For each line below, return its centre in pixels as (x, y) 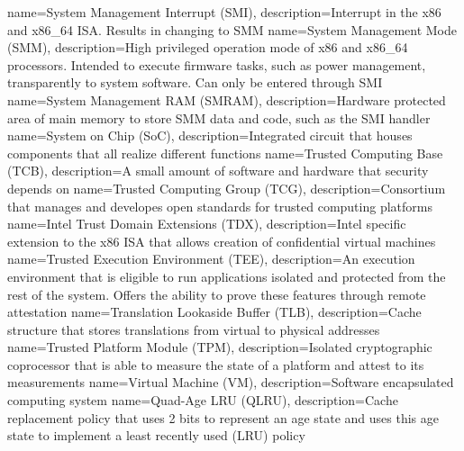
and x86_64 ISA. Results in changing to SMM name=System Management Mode (232, 29)
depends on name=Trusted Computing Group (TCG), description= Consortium (227, 188)
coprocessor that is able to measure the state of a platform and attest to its (216, 364)
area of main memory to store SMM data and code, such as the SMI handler (219, 117)
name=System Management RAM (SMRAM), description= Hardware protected (227, 99)
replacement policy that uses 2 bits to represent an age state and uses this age (223, 417)
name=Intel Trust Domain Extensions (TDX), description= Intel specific (207, 224)
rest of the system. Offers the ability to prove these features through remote (217, 294)
